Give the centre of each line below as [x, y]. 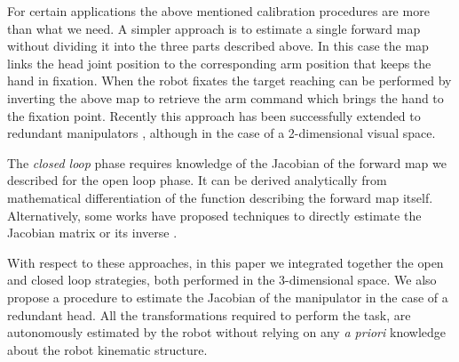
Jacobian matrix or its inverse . [92, 233]
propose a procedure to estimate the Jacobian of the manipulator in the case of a [228, 297]
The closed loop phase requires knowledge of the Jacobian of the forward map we [227, 162]
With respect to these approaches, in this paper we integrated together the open [226, 262]
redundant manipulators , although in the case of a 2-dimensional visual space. [222, 133]
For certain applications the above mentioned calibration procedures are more [218, 11]
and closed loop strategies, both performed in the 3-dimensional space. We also [222, 280]
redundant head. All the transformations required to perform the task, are [209, 314]
